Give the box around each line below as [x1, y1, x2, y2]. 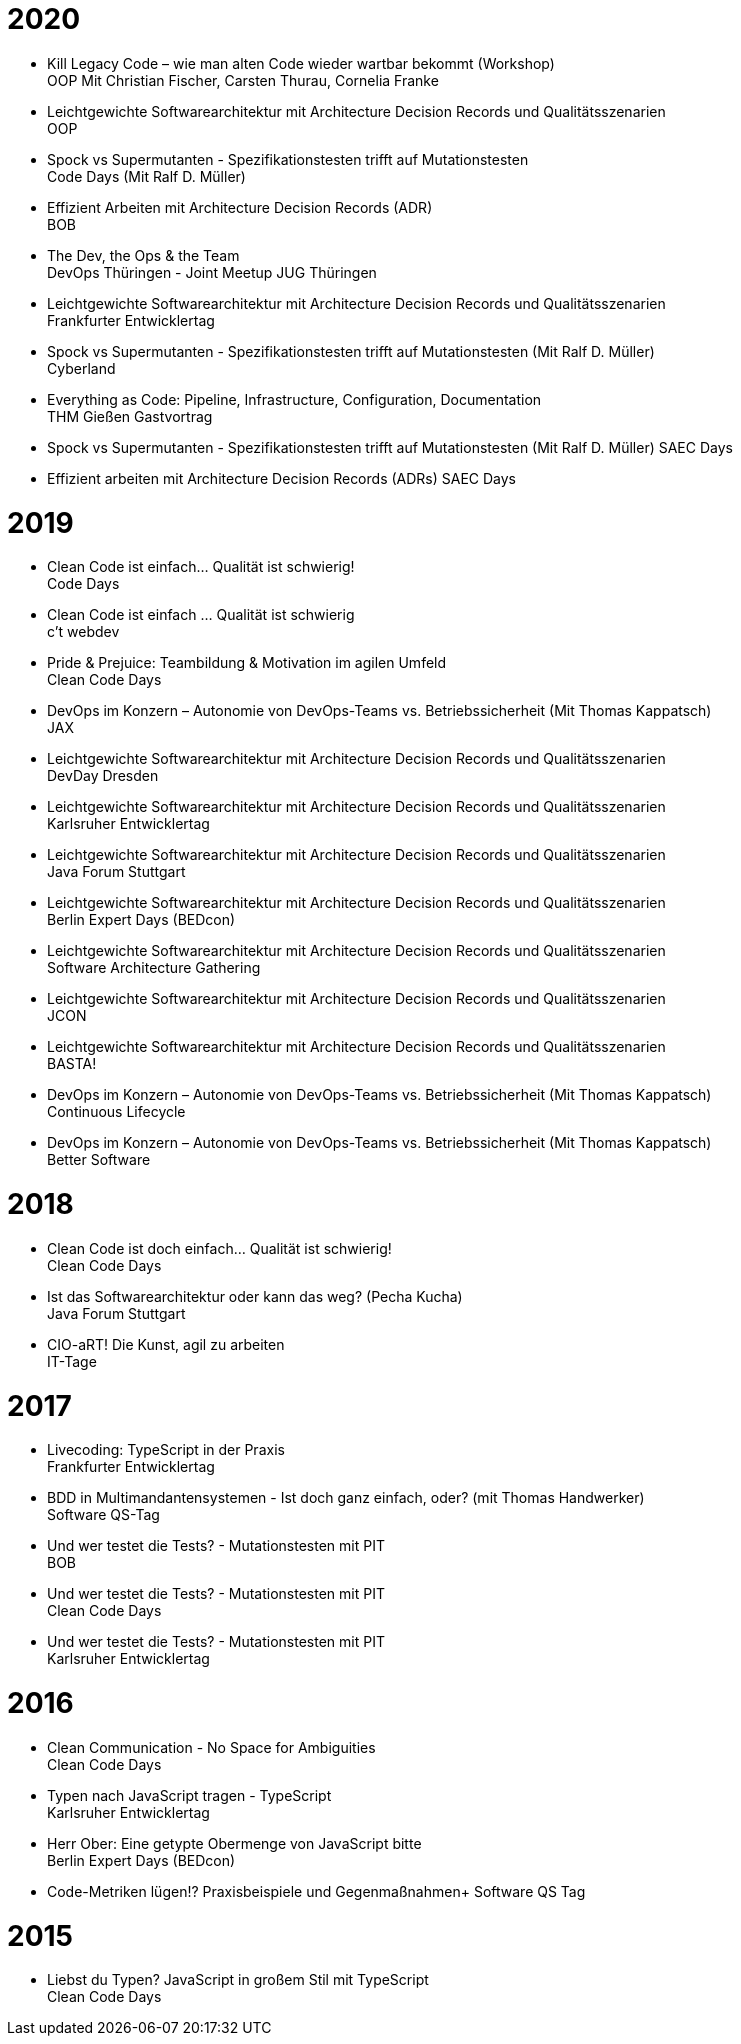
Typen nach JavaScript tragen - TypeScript [47, 1786, 332, 1804]
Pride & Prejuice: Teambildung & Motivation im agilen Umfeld [47, 654, 447, 672]
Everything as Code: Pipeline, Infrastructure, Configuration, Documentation [47, 390, 542, 408]
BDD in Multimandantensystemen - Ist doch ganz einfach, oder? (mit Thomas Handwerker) [47, 1489, 645, 1507]
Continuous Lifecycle [47, 1103, 186, 1121]
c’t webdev [47, 623, 120, 641]
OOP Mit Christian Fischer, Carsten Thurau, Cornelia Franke [47, 71, 439, 89]
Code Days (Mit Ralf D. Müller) [47, 167, 246, 185]
